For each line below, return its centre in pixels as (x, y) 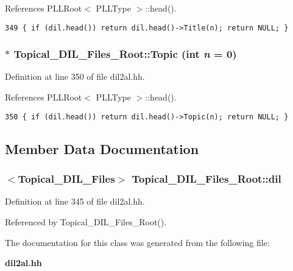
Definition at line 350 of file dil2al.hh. (75, 76)
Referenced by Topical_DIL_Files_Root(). (86, 221)
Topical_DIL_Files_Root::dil (207, 179)
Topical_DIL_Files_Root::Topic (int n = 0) (125, 54)
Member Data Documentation (102, 148)
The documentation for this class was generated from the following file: (137, 242)
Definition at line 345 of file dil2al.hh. (75, 201)
